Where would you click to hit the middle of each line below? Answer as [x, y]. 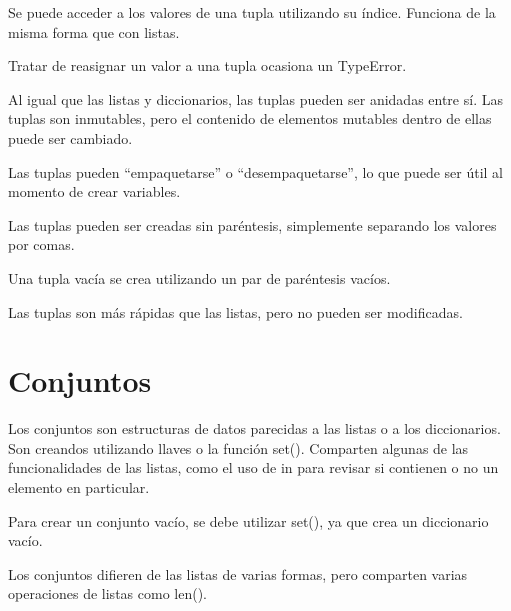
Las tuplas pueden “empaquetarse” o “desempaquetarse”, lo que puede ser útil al [256, 171]
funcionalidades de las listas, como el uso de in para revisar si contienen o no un [253, 467]
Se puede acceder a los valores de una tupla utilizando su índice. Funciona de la [252, 12]
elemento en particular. [79, 487]
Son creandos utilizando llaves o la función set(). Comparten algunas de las [238, 447]
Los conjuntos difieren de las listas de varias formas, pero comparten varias [238, 573]
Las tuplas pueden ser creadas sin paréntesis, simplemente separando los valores [252, 224]
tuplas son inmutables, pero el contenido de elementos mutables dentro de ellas [250, 118]
